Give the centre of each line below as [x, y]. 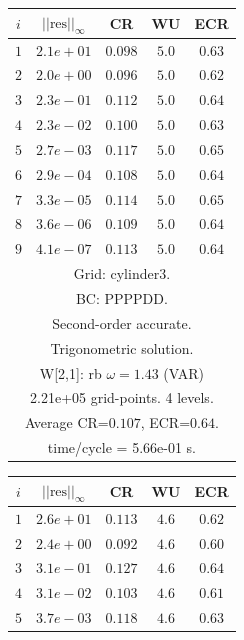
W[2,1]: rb [70, 372]
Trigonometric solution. [122, 347]
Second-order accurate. [122, 322]
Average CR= [66, 422]
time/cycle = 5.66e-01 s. [122, 447]
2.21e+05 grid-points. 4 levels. [122, 397]
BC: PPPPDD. [121, 297]
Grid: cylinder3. [122, 273]
